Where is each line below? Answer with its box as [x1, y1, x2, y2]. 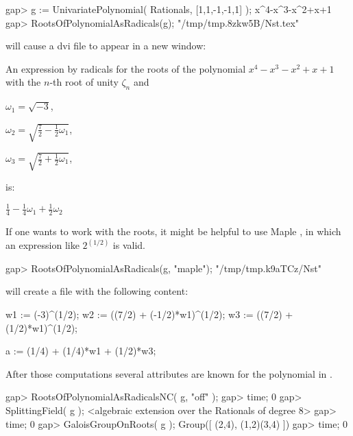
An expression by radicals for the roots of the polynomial [5, 61, 246, 75]
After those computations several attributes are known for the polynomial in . [5, 366, 332, 380]
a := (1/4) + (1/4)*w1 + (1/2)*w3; [5, 343, 156, 358]
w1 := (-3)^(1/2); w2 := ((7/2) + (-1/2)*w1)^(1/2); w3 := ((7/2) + [5, 307, 293, 322]
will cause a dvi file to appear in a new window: [5, 38, 206, 53]
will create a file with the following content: [5, 284, 188, 298]
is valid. [112, 238, 146, 252]
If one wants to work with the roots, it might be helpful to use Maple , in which [5, 224, 341, 239]
